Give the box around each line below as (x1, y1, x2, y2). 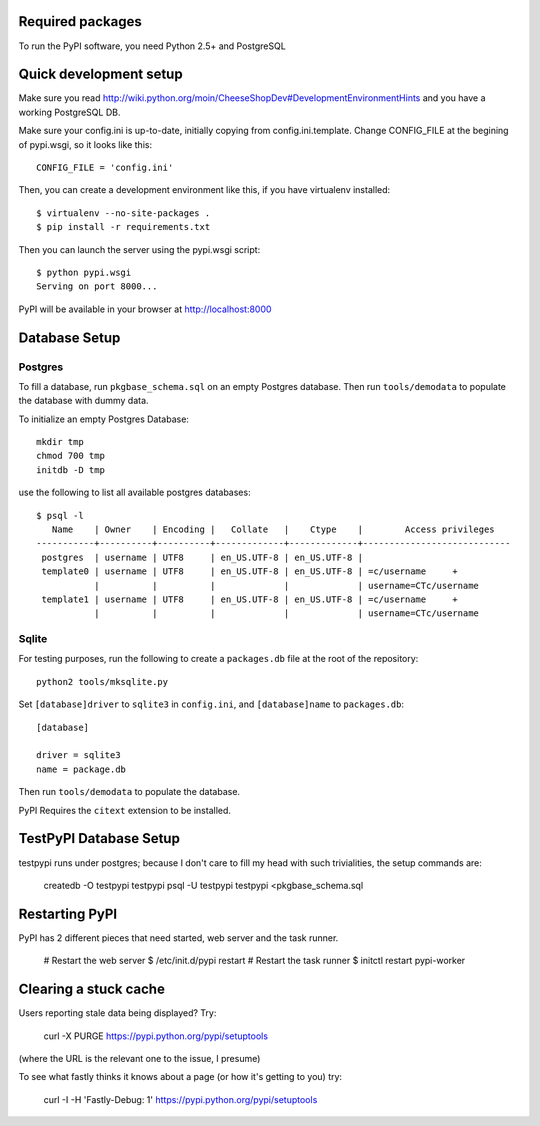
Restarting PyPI (18, 905, 118, 922)
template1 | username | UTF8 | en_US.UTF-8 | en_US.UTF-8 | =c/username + (41, 593, 459, 605)
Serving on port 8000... (36, 281, 158, 292)
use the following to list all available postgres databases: (18, 486, 251, 499)
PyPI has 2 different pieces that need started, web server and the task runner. (18, 931, 339, 944)
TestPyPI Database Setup (18, 830, 180, 847)
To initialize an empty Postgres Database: (18, 413, 190, 425)
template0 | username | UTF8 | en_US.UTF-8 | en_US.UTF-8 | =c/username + (41, 566, 459, 577)
